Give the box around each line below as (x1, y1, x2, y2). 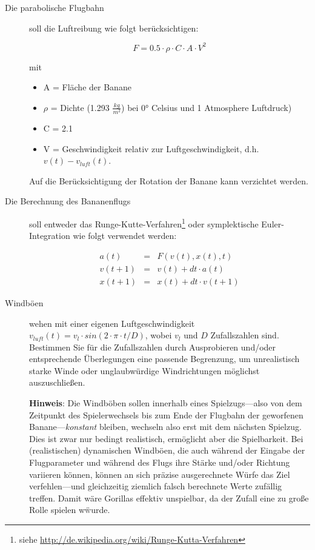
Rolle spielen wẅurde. (29, 503, 110, 516)
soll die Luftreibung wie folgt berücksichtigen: (29, 21, 199, 34)
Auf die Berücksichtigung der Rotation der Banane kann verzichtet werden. (29, 174, 308, 187)
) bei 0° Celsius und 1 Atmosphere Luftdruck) (121, 101, 292, 113)
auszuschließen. (29, 376, 85, 389)
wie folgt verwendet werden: (73, 229, 177, 242)
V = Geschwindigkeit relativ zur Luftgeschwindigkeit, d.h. (43, 142, 259, 155)
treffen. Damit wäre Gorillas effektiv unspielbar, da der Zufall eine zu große (29, 491, 309, 504)
